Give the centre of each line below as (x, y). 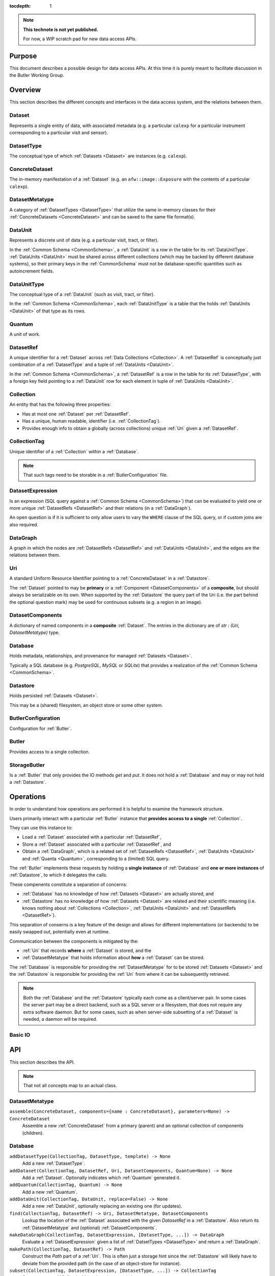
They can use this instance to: (41, 828)
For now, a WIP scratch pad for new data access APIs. (80, 39)
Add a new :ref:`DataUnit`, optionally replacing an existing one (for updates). (102, 1206)
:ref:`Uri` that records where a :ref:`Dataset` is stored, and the (87, 950)
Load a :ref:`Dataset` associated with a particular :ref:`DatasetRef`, (92, 837)
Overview (25, 90)
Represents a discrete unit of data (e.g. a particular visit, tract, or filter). (84, 240)
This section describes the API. (42, 1062)
